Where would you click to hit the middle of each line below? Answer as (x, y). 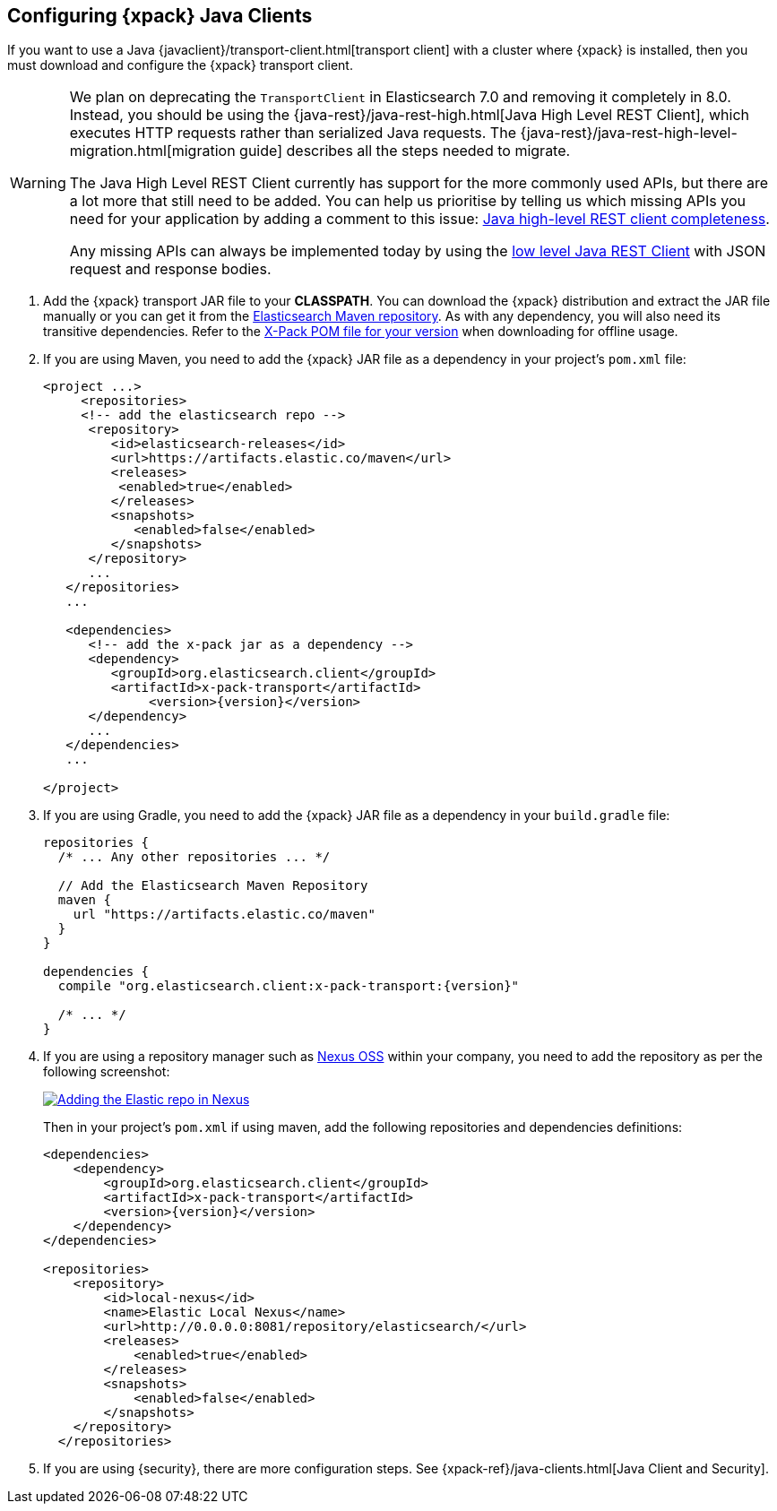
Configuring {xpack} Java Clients (160, 16)
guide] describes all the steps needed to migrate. (405, 151)
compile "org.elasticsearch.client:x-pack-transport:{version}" (289, 986)
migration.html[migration (152, 151)
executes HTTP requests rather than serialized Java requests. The (293, 133)
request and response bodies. (170, 269)
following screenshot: (107, 1072)
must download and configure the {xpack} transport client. (180, 65)
